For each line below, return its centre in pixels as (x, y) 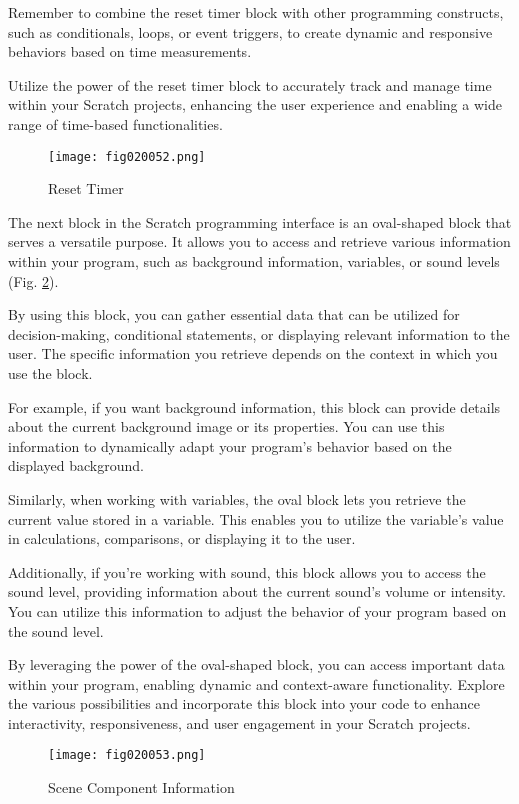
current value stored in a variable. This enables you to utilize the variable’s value (256, 518)
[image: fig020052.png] (127, 156)
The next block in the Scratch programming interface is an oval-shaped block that (260, 221)
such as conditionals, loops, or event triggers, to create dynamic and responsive (250, 31)
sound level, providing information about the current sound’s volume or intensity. (257, 591)
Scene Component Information (141, 787)
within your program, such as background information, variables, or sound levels (254, 261)
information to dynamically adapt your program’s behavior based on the (230, 445)
